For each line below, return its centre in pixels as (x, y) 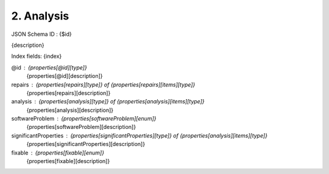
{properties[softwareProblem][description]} (81, 127)
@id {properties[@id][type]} (49, 68)
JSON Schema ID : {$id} (42, 34)
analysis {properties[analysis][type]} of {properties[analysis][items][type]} (108, 102)
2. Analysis (40, 16)
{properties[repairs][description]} (69, 93)
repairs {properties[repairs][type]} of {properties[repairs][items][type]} (103, 85)
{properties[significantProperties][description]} (86, 144)
